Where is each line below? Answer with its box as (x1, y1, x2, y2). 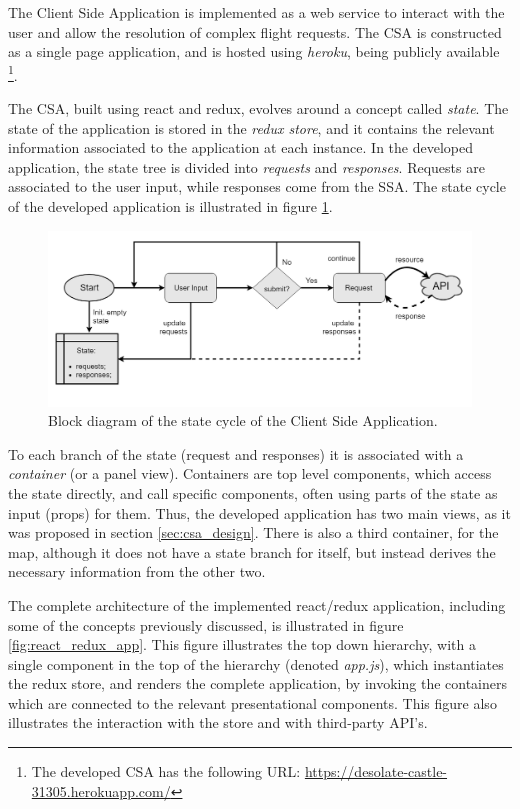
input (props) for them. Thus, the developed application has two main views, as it (8, 502, 511, 523)
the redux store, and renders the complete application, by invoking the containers (8, 673, 507, 694)
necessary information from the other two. (8, 561, 266, 582)
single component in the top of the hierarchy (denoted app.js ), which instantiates (8, 653, 504, 674)
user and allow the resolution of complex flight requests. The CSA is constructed (8, 21, 502, 42)
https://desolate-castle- (304, 761, 448, 782)
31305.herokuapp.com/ (31, 780, 171, 801)
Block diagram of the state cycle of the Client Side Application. (48, 410, 438, 431)
